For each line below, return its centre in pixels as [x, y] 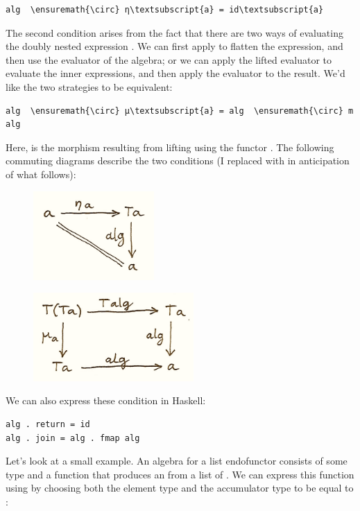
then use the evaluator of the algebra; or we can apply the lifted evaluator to [169, 59]
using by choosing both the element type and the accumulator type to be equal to [180, 488]
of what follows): [41, 174]
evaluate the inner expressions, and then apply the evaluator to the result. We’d [175, 73]
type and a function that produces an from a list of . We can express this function [180, 474]
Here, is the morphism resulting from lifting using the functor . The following [170, 147]
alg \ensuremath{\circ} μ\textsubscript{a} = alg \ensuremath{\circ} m [180, 111]
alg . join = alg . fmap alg [73, 438]
